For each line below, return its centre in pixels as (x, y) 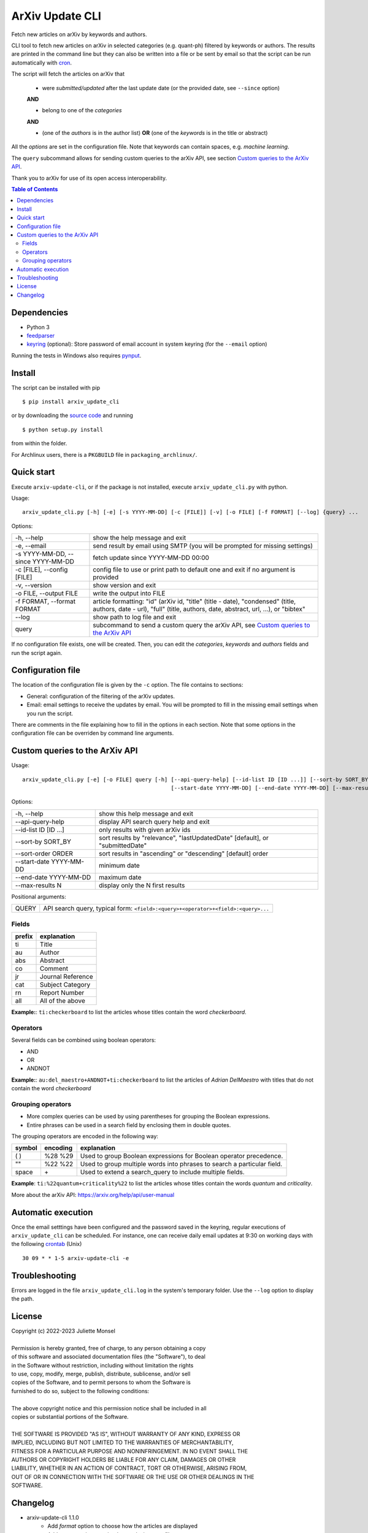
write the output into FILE (129, 594)
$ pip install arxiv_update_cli (71, 402)
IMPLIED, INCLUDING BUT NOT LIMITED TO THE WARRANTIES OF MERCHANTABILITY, (122, 1443)
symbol (26, 1148)
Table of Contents (35, 189)
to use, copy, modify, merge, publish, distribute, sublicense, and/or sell (101, 1374)
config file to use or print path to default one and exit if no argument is (194, 570)
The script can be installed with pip (56, 388)
